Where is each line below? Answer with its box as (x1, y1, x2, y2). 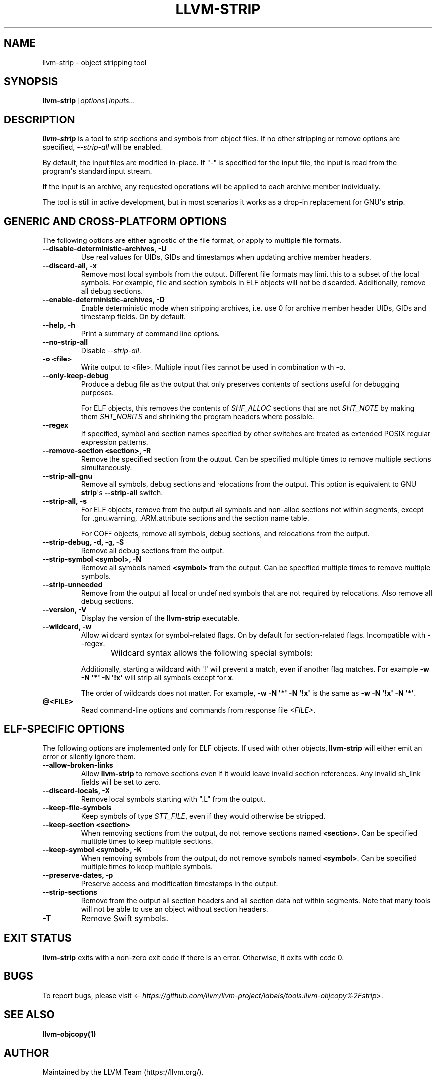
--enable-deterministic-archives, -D (42, 295, 165, 304)
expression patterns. (81, 438, 148, 447)
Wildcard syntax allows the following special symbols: (111, 648, 313, 658)
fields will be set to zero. (81, 777, 161, 786)
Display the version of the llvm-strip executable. (81, 614, 240, 623)
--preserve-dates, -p (42, 870, 113, 879)
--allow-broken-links (42, 760, 113, 769)
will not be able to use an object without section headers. (81, 904, 268, 913)
